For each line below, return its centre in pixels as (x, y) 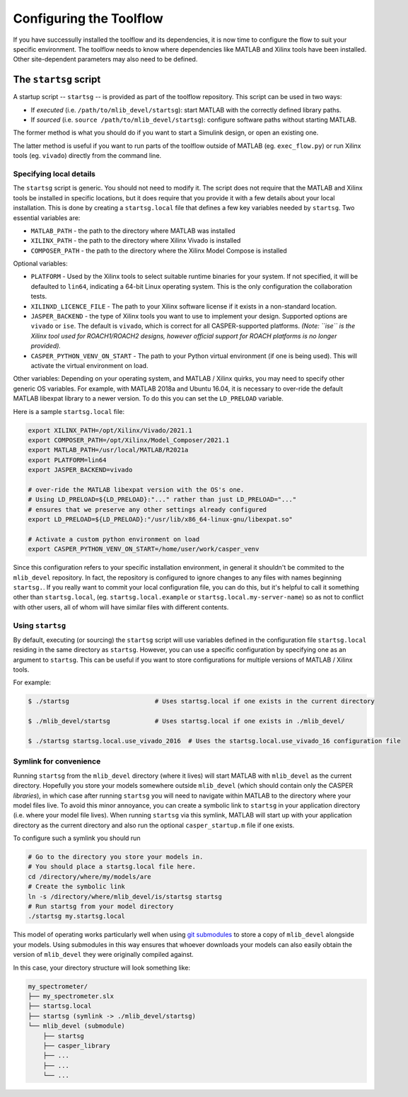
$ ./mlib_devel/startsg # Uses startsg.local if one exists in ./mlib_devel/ (187, 721)
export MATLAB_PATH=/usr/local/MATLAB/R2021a (108, 450)
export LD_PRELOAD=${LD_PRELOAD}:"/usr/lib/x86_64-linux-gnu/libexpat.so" (161, 519)
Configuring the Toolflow (88, 18)
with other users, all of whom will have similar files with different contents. (121, 607)
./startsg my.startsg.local (76, 916)
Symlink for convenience (57, 762)
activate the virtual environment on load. (89, 365)
